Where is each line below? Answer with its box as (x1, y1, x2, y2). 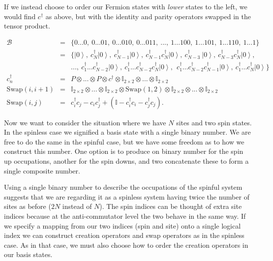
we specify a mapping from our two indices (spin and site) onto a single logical (4, 220, 241, 231)
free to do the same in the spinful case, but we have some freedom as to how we (4, 136, 244, 146)
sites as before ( (4, 201, 51, 211)
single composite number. (4, 165, 80, 175)
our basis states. (4, 249, 53, 260)
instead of (62, 201, 92, 211)
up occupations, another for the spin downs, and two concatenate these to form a (4, 156, 249, 166)
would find (4, 11, 36, 21)
